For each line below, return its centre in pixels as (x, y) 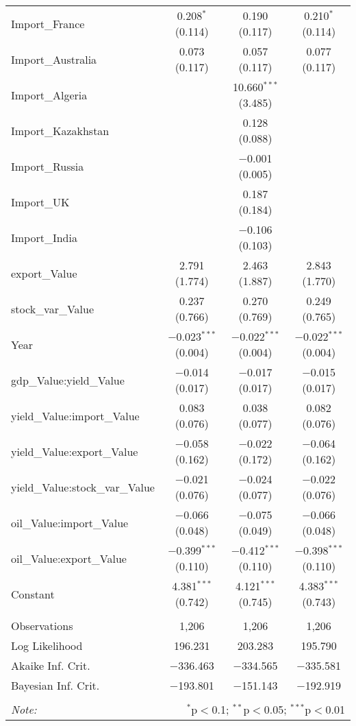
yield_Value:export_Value (75, 451)
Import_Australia (54, 59)
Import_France (48, 23)
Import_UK (40, 202)
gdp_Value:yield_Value (68, 380)
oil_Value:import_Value (70, 522)
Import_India (44, 237)
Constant (33, 594)
